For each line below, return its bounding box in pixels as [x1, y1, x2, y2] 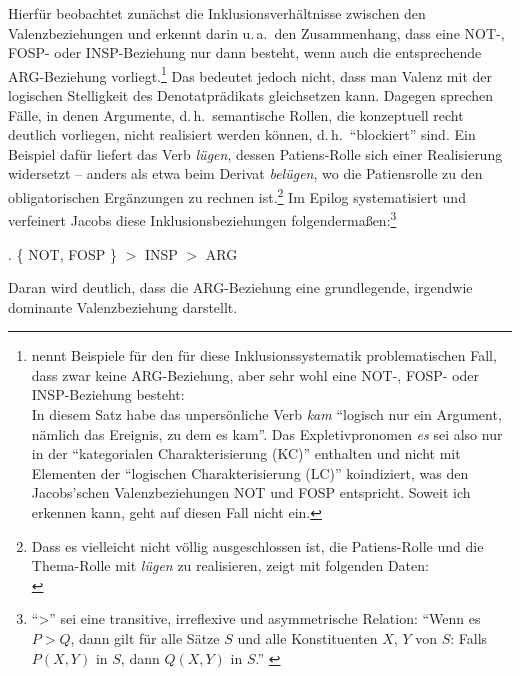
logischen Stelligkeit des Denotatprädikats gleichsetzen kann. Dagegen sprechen [8, 85, 493, 106]
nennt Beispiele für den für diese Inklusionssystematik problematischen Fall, [31, 345, 497, 366]
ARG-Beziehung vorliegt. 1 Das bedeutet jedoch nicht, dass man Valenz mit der [8, 62, 492, 86]
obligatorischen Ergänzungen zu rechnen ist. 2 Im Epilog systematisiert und [8, 184, 466, 207]
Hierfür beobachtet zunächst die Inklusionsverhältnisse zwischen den [8, 3, 426, 23]
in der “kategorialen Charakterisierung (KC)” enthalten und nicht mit [31, 443, 461, 464]
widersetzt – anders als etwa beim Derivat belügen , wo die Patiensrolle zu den [8, 163, 483, 184]
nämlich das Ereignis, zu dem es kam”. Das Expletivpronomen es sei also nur [31, 423, 503, 444]
